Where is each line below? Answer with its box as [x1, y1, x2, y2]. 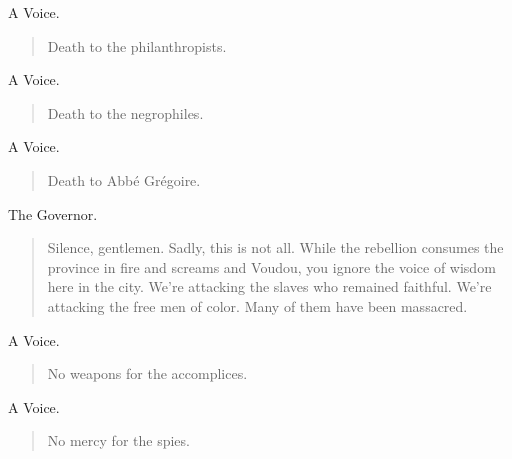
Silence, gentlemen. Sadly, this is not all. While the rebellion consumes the [47, 237, 504, 258]
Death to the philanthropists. [47, 35, 227, 56]
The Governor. [8, 203, 98, 224]
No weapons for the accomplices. [47, 363, 248, 384]
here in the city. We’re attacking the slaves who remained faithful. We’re [47, 276, 492, 297]
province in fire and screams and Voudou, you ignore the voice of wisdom [47, 256, 496, 277]
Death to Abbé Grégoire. [47, 169, 201, 190]
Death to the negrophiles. [47, 102, 204, 123]
